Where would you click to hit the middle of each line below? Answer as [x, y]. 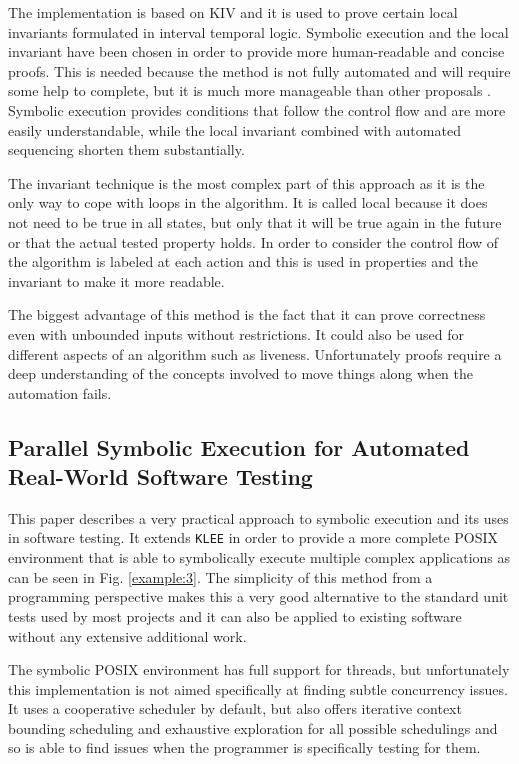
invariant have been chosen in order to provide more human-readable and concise [256, 51]
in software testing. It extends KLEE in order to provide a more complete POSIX [253, 537]
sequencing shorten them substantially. [126, 149]
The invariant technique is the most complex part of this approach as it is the [246, 182]
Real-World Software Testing [160, 476]
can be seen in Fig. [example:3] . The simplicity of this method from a [220, 576]
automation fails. [60, 392]
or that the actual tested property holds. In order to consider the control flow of [253, 241]
